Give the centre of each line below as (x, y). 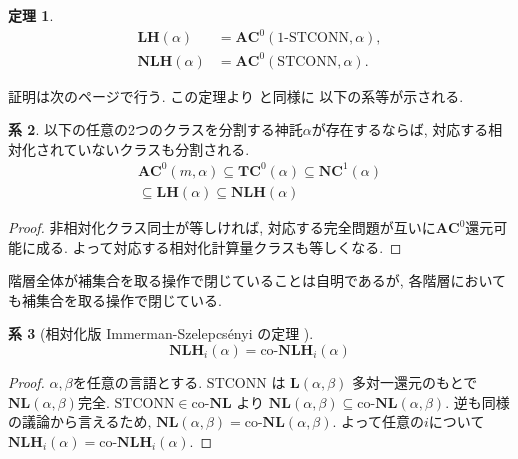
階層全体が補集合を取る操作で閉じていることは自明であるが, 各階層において (257, 280)
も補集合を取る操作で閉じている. (115, 299)
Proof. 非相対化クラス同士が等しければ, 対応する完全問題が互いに (222, 227)
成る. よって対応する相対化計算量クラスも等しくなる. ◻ (218, 246)
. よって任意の (378, 421)
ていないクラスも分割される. (156, 148)
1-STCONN (313, 38)
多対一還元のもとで (415, 381)
